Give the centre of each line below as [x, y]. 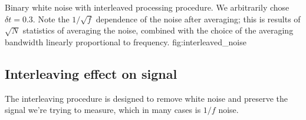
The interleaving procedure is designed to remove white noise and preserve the [147, 98]
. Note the [51, 19]
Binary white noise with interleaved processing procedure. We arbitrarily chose [147, 7]
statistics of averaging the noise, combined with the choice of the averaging [158, 30]
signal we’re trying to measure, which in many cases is [103, 110]
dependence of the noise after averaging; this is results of [198, 19]
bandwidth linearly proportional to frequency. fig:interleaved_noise [126, 41]
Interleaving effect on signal [91, 73]
